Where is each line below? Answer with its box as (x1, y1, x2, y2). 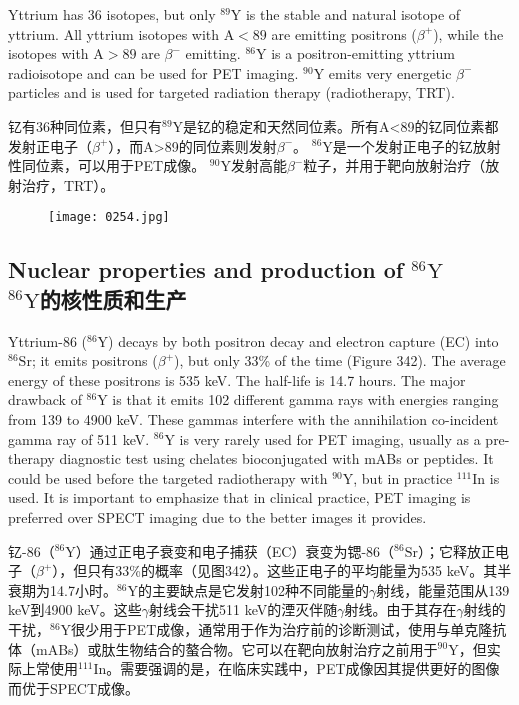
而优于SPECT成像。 (8, 677, 140, 698)
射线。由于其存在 (344, 599, 457, 620)
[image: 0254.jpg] (48, 210, 170, 225)
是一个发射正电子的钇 (332, 135, 473, 156)
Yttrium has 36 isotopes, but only (8, 4, 216, 24)
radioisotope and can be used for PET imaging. (8, 62, 299, 83)
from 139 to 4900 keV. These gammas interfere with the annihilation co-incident (8, 408, 499, 429)
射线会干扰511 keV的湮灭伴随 (149, 599, 338, 620)
